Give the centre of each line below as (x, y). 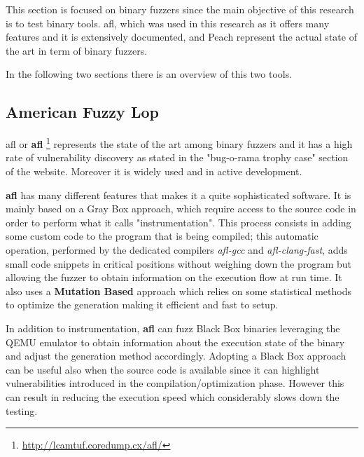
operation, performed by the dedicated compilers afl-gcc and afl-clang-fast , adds (177, 249)
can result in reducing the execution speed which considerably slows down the (173, 396)
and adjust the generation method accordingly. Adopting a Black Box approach (176, 356)
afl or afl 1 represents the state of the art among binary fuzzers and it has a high (179, 143)
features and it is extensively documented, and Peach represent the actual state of (181, 37)
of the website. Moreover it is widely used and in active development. (154, 171)
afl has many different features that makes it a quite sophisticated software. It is (178, 195)
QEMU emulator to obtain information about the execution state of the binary (175, 342)
